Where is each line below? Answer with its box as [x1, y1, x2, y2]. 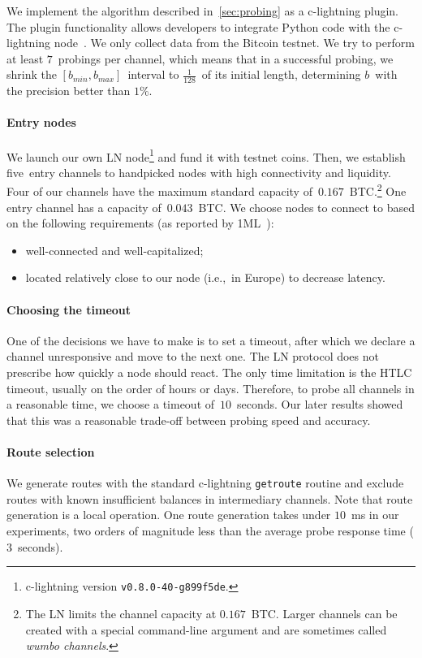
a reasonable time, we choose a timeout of [6, 396, 215, 413]
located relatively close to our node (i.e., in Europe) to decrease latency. [25, 269, 385, 286]
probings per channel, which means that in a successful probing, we [58, 50, 394, 67]
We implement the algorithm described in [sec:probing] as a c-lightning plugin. [6, 2, 399, 19]
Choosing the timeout [6, 301, 131, 318]
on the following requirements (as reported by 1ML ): [6, 214, 274, 232]
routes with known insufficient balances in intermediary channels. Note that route [6, 490, 413, 507]
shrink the [6, 66, 57, 83]
